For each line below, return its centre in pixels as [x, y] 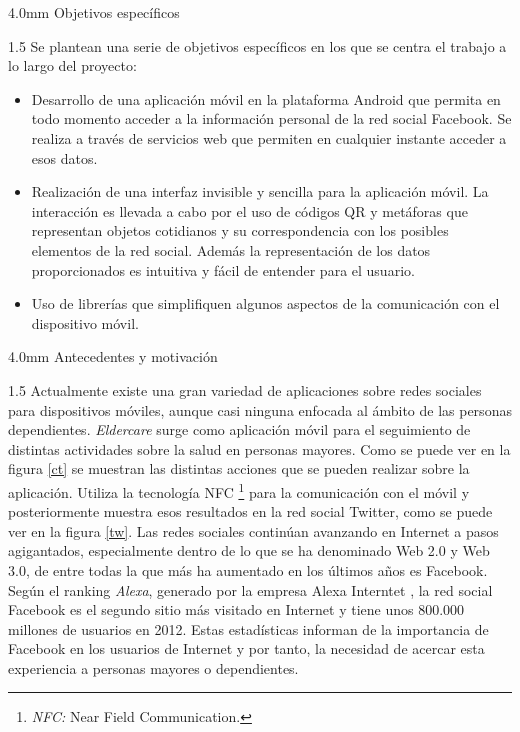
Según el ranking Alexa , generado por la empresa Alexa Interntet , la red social [250, 589]
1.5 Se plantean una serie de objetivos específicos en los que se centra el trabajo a [257, 45]
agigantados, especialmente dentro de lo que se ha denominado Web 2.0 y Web [249, 550]
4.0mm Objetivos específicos [94, 12]
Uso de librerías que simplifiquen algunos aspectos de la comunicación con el [265, 303]
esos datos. [64, 157]
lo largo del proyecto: [72, 65]
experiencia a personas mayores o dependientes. [153, 667]
